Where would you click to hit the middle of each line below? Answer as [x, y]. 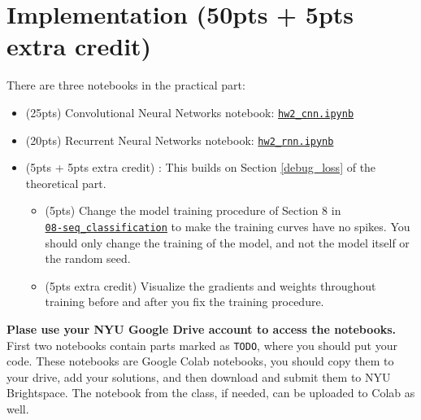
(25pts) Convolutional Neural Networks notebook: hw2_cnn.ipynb [190, 112]
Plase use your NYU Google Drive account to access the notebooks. [202, 329]
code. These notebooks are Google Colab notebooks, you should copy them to [200, 361]
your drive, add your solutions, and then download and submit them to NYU [199, 376]
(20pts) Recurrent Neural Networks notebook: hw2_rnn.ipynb [180, 140]
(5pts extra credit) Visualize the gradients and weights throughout [210, 285]
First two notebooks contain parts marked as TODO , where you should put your [202, 345]
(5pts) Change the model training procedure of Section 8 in [193, 210]
